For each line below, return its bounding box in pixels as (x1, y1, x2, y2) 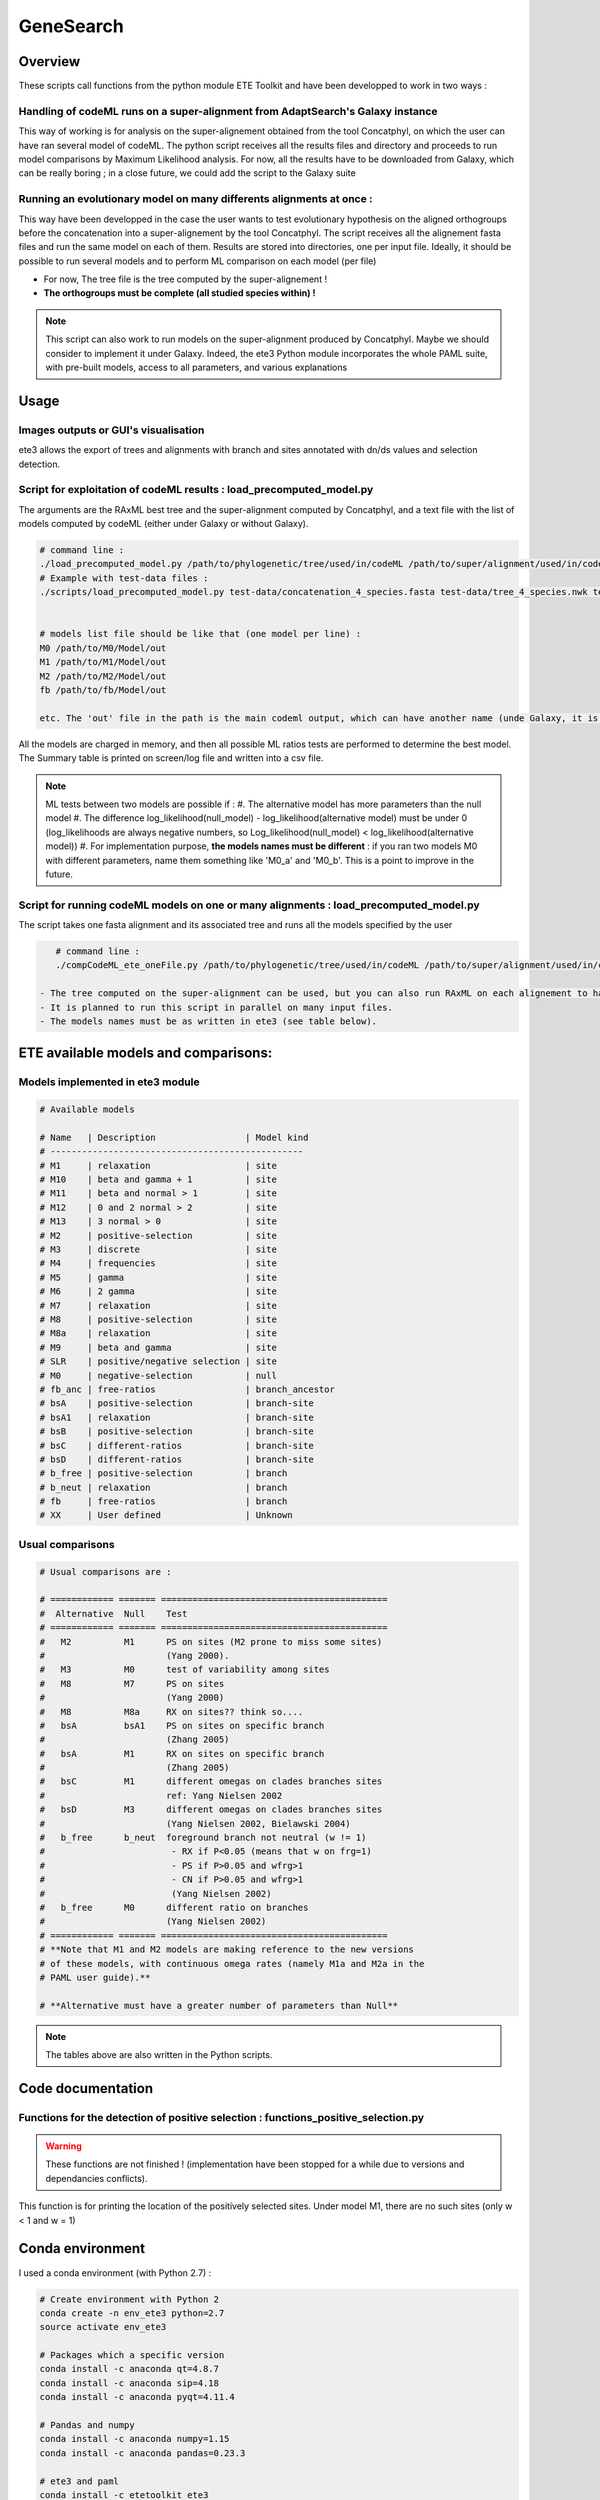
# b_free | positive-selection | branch (39, 1468, 288, 1479)
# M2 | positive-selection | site (39, 1230, 277, 1241)
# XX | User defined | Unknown (39, 1510, 294, 1521)
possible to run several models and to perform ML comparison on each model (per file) (18, 255, 377, 267)
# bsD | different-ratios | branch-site (39, 1453, 314, 1465)
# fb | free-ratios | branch (39, 1496, 288, 1507)
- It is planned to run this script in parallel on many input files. (39, 1001, 394, 1013)
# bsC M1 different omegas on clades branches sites (39, 1776, 383, 1787)
